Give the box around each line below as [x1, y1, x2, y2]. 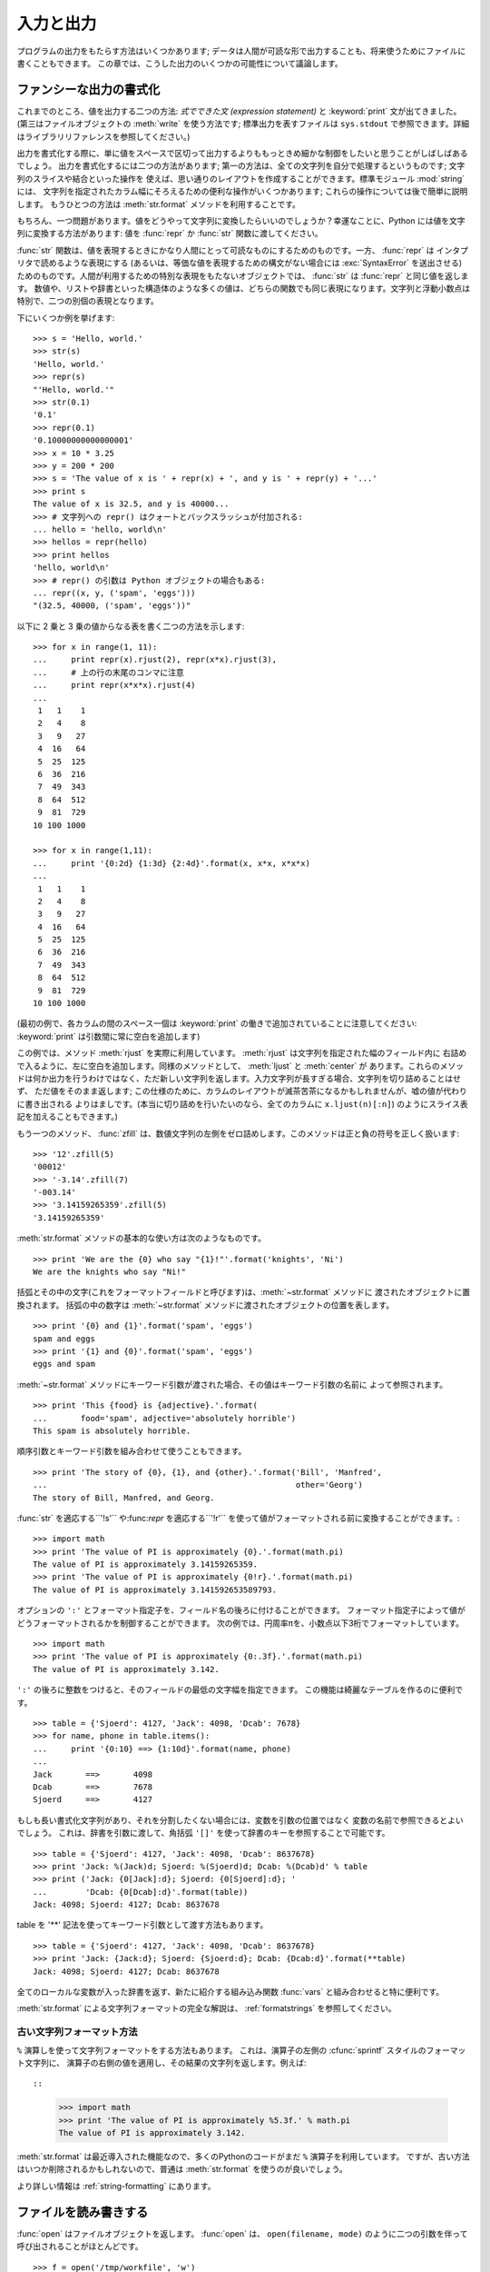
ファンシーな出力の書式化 [16, 82, 161, 97]
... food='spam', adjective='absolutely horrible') [33, 1413, 297, 1423]
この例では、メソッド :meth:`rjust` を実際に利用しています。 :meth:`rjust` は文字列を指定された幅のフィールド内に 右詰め [16, 1048, 467, 1059]
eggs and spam [33, 1359, 95, 1370]
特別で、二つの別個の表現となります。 [16, 295, 159, 306]
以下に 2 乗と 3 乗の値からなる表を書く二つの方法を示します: [16, 621, 245, 632]
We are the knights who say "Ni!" [33, 1267, 186, 1277]
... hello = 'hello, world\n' [33, 523, 168, 534]
